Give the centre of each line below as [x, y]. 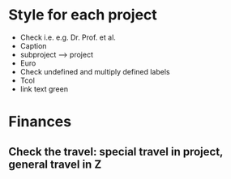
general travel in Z [55, 164]
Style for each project [83, 15]
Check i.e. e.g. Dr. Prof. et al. [68, 37]
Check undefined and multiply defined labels [95, 71]
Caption [33, 45]
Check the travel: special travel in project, [116, 151]
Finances [40, 122]
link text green [44, 89]
